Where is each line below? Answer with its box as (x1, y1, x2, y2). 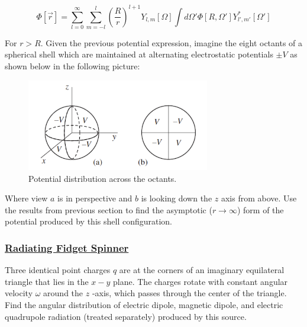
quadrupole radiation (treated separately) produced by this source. (5, 310, 247, 322)
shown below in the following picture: (5, 60, 140, 72)
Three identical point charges (5, 264, 111, 276)
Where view (5, 192, 48, 204)
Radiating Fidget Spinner (5, 240, 129, 255)
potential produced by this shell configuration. (5, 215, 173, 227)
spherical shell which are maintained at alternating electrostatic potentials (5, 48, 273, 60)
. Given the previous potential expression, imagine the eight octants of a (40, 36, 303, 49)
